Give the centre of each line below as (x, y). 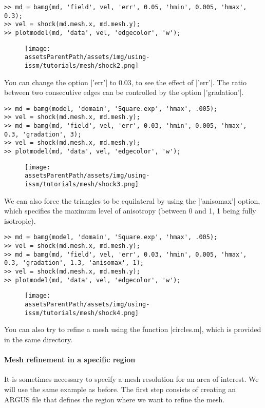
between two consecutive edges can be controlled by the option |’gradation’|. (124, 92)
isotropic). (20, 220)
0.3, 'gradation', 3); (43, 134)
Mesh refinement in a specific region (70, 360)
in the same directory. (39, 339)
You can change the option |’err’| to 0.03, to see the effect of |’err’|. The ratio (125, 82)
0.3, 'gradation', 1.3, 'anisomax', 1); (74, 263)
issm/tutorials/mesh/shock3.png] (82, 184)
